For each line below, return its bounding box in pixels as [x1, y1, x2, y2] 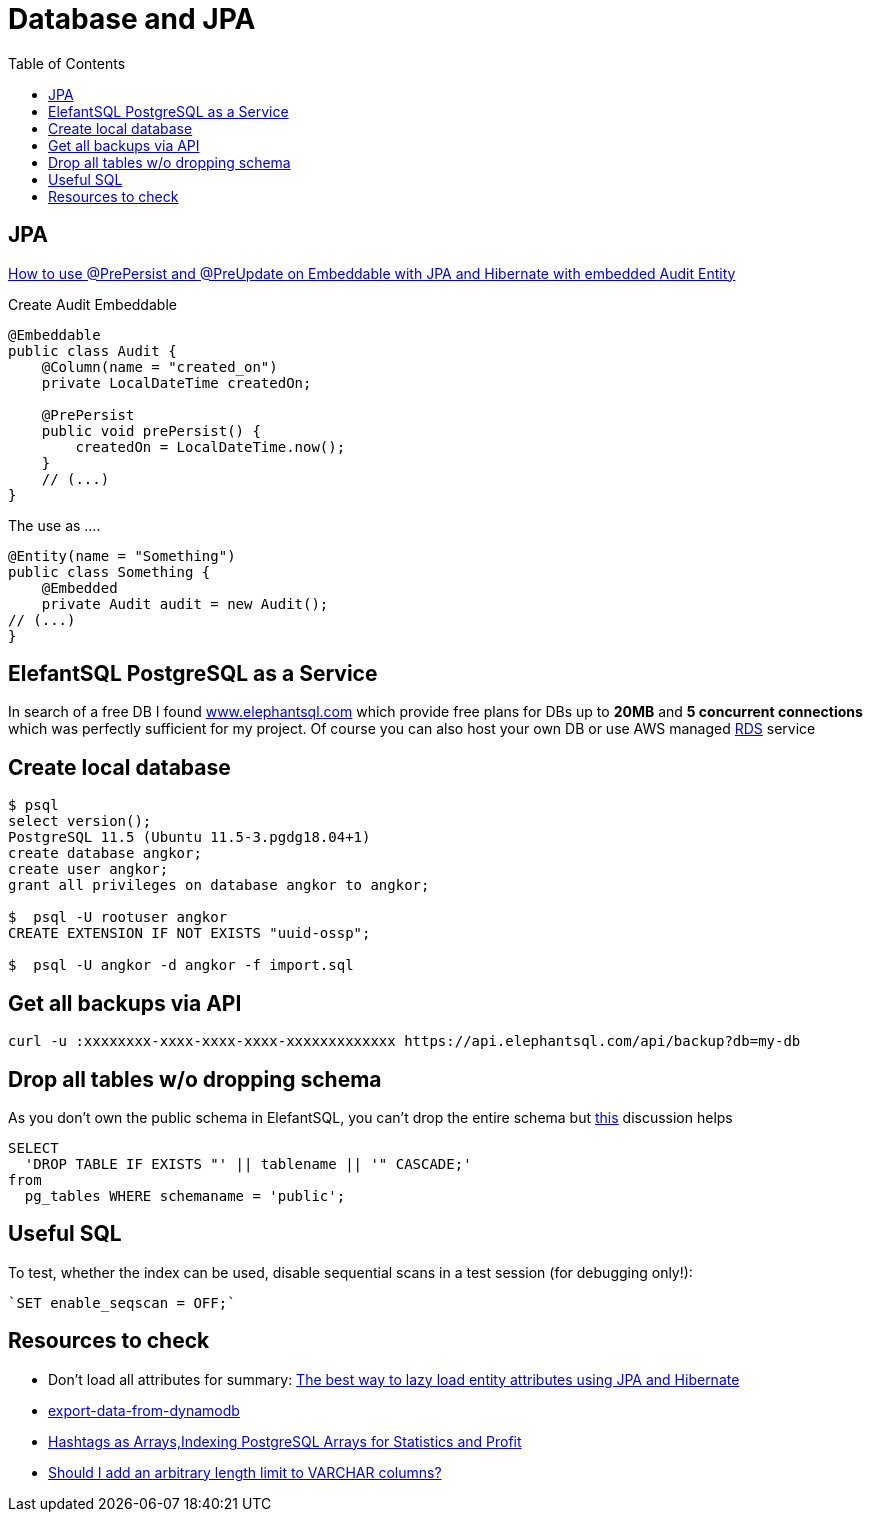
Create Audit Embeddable [8, 295, 177, 313]
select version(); [8, 813, 152, 830]
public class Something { [8, 563, 211, 580]
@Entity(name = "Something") [8, 547, 236, 564]
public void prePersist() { [41, 422, 261, 439]
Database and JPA [8, 2, 256, 36]
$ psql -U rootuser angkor [8, 909, 228, 926]
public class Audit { [8, 342, 177, 359]
